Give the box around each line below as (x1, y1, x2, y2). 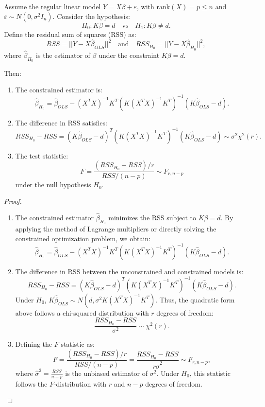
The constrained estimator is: (15, 84, 102, 94)
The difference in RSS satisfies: (15, 117, 107, 127)
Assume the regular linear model (4, 1, 101, 11)
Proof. (4, 196, 22, 206)
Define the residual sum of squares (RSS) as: (4, 29, 136, 39)
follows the (15, 378, 48, 389)
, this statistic (189, 368, 231, 378)
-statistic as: (58, 339, 95, 349)
